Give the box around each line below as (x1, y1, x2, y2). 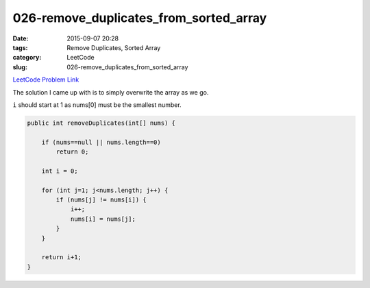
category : (12, 53, 42, 62)
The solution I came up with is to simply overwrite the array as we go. (12, 88, 209, 96)
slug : (12, 62, 27, 71)
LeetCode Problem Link (12, 75, 79, 84)
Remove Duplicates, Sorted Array (66, 43, 161, 51)
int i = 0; (41, 167, 78, 175)
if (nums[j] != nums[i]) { (56, 196, 147, 204)
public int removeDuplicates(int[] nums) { (27, 119, 176, 127)
